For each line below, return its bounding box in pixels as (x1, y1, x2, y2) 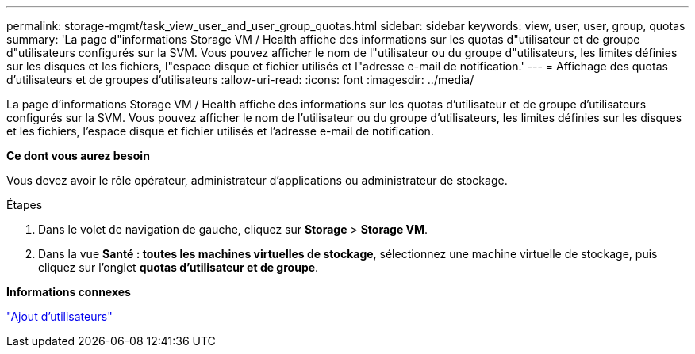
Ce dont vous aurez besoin (6, 149, 150, 162)
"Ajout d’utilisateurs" (6, 310, 113, 323)
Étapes (6, 198, 43, 211)
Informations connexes (6, 285, 131, 299)
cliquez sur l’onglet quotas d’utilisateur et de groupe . (38, 261, 319, 274)
